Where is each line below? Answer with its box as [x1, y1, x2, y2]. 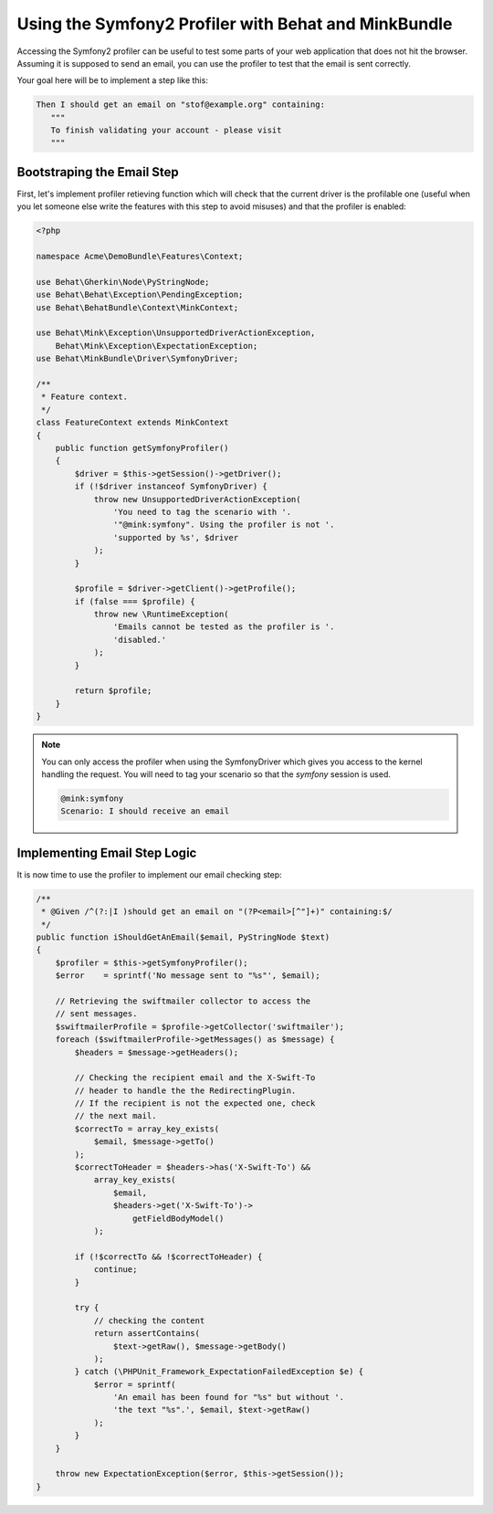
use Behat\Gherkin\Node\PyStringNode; [36, 277, 210, 287]
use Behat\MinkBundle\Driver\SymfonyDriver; [36, 353, 239, 364]
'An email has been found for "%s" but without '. [112, 1393, 345, 1403]
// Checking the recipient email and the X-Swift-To [74, 1073, 316, 1083]
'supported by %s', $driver [112, 532, 239, 542]
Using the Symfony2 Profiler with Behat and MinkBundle [16, 14, 453, 34]
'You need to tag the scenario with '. [112, 507, 292, 517]
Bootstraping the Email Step [16, 164, 180, 180]
